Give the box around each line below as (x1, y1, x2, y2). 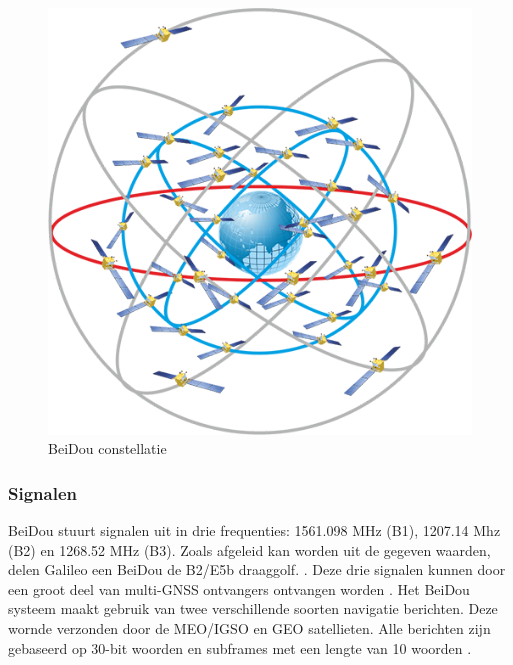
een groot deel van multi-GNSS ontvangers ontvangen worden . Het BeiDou (8, 578, 470, 599)
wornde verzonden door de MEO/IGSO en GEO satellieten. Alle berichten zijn (8, 617, 491, 638)
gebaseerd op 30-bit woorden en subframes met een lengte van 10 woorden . (8, 637, 472, 658)
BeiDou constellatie (48, 438, 167, 459)
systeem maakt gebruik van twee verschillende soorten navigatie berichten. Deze (8, 598, 498, 619)
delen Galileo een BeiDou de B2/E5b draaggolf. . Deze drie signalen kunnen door (8, 559, 506, 580)
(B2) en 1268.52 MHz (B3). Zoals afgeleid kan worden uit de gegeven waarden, (8, 539, 491, 560)
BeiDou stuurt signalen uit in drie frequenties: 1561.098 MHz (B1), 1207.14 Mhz (8, 519, 501, 540)
